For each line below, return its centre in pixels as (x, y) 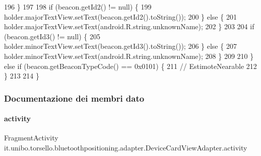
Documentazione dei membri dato (74, 98)
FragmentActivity (31, 138)
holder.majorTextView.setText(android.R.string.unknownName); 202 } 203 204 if (129, 26)
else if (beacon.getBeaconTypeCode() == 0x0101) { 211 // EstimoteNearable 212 (130, 66)
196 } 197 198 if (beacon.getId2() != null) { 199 (78, 7)
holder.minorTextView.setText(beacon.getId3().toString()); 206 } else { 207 (120, 46)
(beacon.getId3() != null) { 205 (52, 36)
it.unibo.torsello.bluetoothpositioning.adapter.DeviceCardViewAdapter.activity (126, 147)
